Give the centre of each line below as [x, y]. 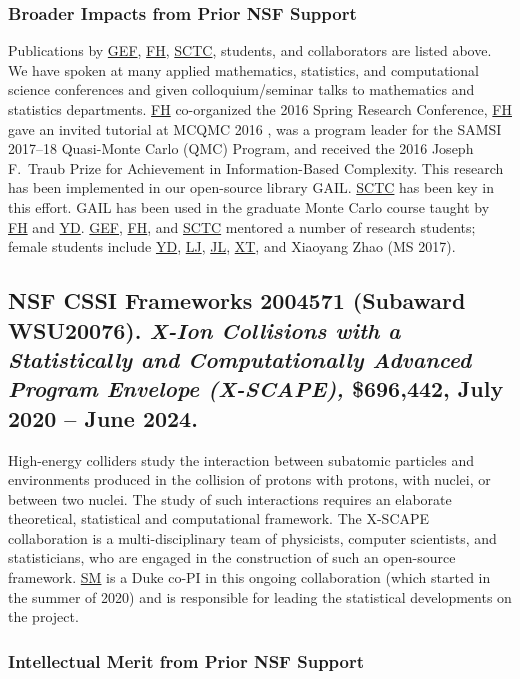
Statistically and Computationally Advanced [240, 358]
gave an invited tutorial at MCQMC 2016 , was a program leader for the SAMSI [255, 128]
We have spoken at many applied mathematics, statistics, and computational [243, 69]
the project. [43, 616]
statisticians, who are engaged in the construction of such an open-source [232, 557]
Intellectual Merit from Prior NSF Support [186, 660]
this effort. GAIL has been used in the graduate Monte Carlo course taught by [249, 206]
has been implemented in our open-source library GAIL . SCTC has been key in [251, 187]
